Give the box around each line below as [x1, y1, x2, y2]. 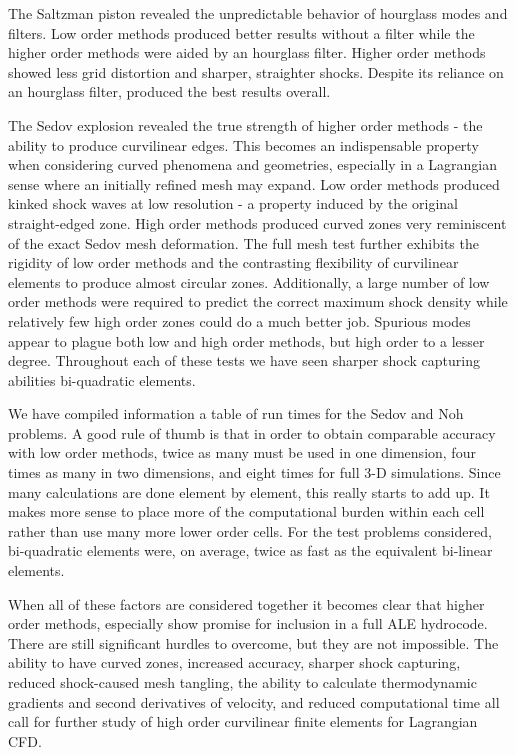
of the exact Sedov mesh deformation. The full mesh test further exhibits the [8, 232, 479, 253]
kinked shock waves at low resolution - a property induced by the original [8, 193, 458, 214]
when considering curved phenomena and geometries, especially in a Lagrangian [8, 154, 498, 175]
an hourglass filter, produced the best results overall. [8, 81, 331, 102]
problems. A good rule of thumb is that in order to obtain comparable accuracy [8, 422, 496, 443]
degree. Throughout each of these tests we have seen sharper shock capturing [8, 350, 480, 371]
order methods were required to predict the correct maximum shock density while [8, 291, 508, 312]
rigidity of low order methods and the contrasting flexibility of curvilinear [8, 252, 459, 273]
